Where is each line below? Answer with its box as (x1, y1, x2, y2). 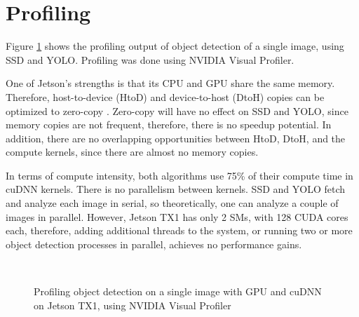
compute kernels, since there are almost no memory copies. (6, 144, 259, 159)
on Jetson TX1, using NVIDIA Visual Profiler (34, 297, 231, 312)
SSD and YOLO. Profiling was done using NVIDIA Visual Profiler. (6, 52, 294, 67)
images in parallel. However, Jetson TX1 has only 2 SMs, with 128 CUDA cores (6, 209, 348, 224)
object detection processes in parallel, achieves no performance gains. (6, 236, 302, 251)
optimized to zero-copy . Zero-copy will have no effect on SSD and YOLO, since (6, 103, 348, 118)
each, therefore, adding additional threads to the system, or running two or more (6, 223, 353, 238)
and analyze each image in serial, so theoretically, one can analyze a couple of (6, 196, 339, 210)
